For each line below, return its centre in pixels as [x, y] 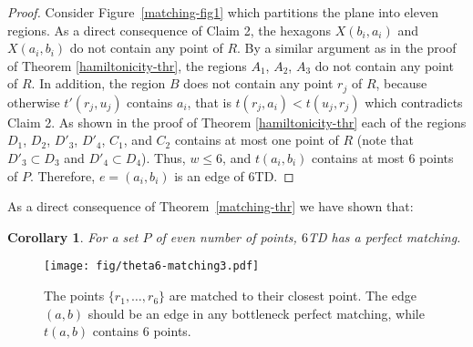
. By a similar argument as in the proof [347, 48]
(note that [385, 140]
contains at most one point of [257, 140]
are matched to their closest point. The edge [293, 296]
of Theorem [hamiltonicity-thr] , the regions [127, 65]
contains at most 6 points [383, 158]
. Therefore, [62, 175]
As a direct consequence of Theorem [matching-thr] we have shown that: [211, 206]
